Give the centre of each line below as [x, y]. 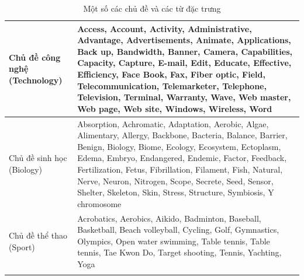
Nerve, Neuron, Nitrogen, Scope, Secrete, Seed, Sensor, [175, 181]
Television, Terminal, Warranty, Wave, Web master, [184, 97]
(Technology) [36, 80]
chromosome [99, 203]
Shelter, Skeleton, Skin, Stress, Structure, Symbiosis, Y [176, 192]
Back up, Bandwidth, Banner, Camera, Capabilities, [185, 51]
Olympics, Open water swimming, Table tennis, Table [174, 241]
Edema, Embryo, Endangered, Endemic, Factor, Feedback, [182, 158]
